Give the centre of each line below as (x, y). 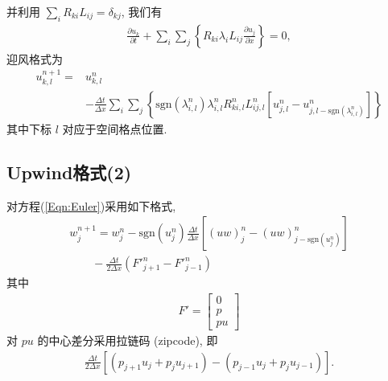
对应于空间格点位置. (115, 128)
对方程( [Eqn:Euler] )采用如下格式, (91, 205)
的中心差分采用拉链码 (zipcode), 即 (128, 340)
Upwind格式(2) (69, 172)
